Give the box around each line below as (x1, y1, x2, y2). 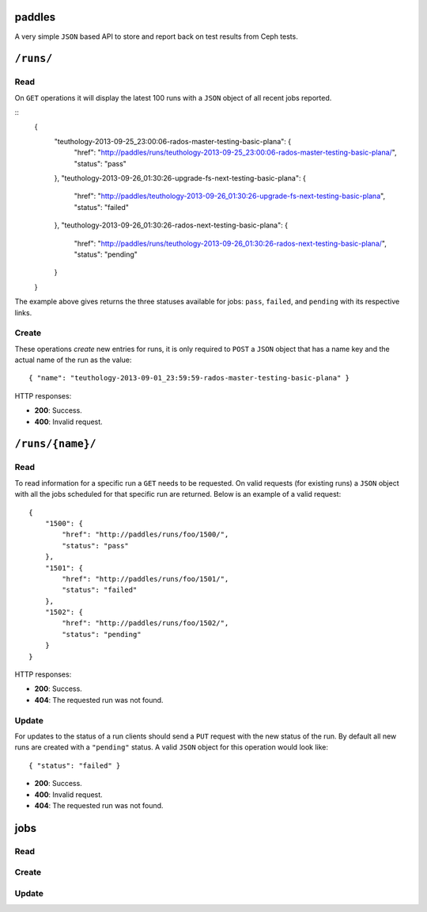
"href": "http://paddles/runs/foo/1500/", (62, 530, 229, 539)
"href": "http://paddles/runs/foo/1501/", (62, 574, 229, 583)
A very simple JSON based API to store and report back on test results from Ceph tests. (14, 32, 298, 41)
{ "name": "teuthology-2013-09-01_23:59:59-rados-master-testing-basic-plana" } (28, 373, 350, 383)
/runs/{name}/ (14, 437, 96, 451)
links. (14, 307, 32, 317)
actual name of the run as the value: (14, 355, 132, 364)
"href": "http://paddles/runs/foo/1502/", (62, 619, 229, 628)
